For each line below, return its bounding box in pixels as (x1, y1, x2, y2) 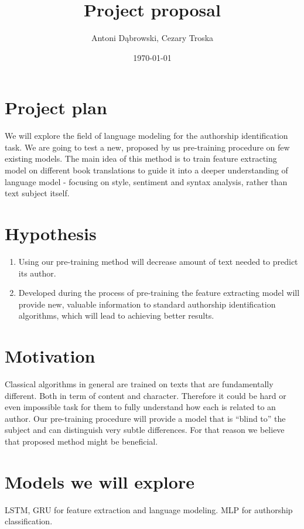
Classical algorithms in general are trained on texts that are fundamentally (5, 378, 274, 390)
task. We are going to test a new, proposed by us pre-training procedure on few (5, 141, 290, 153)
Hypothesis (5, 221, 97, 245)
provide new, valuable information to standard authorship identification (18, 298, 276, 310)
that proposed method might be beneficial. (5, 435, 158, 447)
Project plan (5, 95, 107, 120)
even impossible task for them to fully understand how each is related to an (5, 401, 276, 413)
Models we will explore (5, 469, 194, 493)
